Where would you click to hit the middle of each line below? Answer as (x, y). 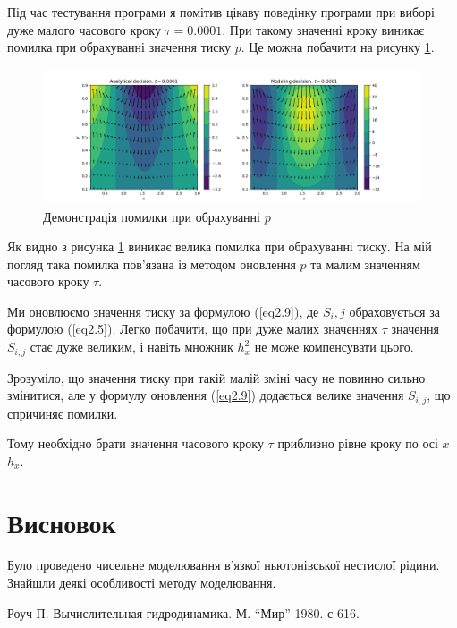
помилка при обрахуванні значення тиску (119, 47)
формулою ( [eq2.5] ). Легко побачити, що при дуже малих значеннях (193, 329)
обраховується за (394, 311)
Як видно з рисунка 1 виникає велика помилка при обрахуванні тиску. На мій (220, 246)
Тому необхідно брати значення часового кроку (135, 443)
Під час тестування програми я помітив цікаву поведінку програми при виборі (221, 12)
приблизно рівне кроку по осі (358, 443)
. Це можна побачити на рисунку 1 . (338, 47)
